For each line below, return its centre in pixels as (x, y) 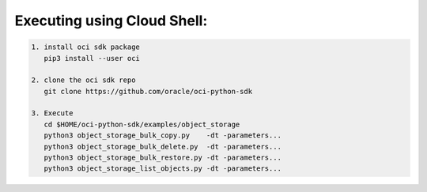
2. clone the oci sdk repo (83, 80)
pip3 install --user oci (92, 58)
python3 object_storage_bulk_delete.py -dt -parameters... (163, 147)
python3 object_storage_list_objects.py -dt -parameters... (163, 169)
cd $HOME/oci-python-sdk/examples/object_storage (142, 124)
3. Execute (52, 113)
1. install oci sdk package (85, 47)
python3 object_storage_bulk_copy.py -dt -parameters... (163, 136)
